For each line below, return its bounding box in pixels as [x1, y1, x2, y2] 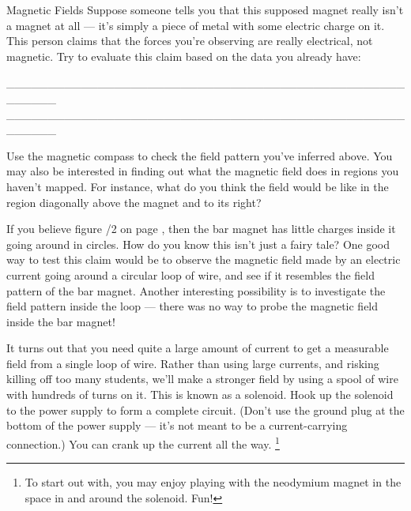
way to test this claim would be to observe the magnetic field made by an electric [6, 251, 401, 268]
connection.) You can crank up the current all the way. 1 [6, 433, 280, 452]
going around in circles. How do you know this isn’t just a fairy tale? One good [6, 235, 390, 252]
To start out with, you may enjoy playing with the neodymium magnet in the [25, 474, 402, 490]
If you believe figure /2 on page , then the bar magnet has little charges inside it [6, 220, 396, 237]
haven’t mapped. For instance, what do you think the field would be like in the [6, 178, 389, 194]
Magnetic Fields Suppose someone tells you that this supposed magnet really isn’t [6, 2, 404, 17]
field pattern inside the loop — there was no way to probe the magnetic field [6, 298, 379, 314]
